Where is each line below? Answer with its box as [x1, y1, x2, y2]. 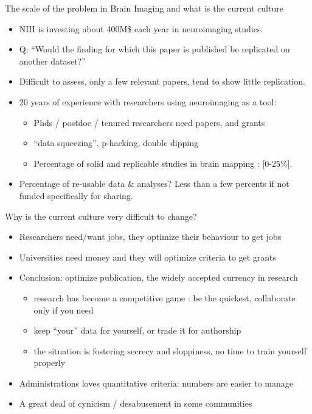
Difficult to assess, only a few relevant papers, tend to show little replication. [19, 75, 305, 88]
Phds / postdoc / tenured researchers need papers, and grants [33, 116, 265, 128]
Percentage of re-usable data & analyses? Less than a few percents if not [19, 177, 289, 190]
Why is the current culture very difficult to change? [5, 209, 197, 222]
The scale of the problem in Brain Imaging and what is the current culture [5, 2, 283, 14]
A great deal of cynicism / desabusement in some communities [19, 397, 252, 410]
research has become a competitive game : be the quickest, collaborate [33, 291, 296, 304]
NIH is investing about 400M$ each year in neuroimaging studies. [19, 22, 263, 35]
